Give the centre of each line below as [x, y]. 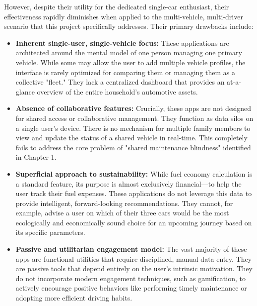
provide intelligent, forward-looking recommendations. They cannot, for [124, 203]
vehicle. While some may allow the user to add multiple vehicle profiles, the [130, 62]
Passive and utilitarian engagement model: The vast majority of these [131, 249]
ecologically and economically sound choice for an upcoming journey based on [134, 222]
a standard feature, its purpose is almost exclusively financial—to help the [128, 183]
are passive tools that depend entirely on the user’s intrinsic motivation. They [134, 268]
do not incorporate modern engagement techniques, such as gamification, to [130, 278]
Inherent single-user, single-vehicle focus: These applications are [122, 43]
